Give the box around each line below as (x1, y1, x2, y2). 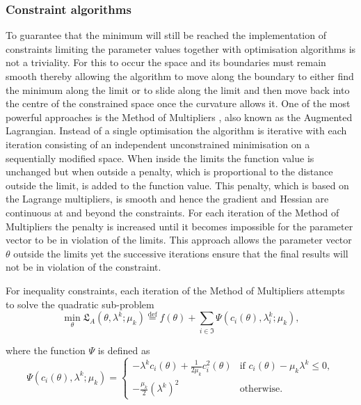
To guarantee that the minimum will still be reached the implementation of (6, 28, 326, 42)
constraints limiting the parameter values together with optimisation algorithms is (6, 41, 356, 56)
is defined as (97, 342, 150, 357)
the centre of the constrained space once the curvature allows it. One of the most (6, 96, 351, 111)
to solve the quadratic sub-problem (6, 296, 154, 311)
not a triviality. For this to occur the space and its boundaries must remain (6, 55, 326, 70)
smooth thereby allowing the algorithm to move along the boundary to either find (6, 69, 354, 83)
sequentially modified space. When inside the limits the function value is (6, 150, 314, 165)
